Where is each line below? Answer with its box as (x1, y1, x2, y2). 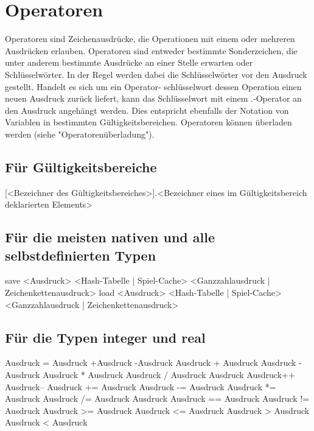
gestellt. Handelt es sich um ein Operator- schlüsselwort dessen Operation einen (5, 80, 302, 93)
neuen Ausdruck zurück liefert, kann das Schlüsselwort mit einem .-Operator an (5, 92, 302, 105)
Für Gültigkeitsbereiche (5, 157, 157, 176)
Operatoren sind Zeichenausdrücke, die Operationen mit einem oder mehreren (5, 32, 295, 45)
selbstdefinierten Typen (5, 245, 156, 264)
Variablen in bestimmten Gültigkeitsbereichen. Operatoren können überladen (5, 116, 292, 128)
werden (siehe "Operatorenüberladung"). (5, 127, 155, 140)
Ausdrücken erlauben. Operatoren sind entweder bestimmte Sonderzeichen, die (5, 44, 298, 57)
